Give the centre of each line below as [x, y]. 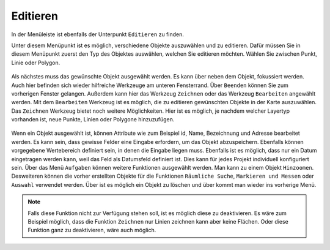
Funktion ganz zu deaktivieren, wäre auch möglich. [92, 230]
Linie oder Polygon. [36, 63]
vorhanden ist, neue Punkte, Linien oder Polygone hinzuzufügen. [93, 119]
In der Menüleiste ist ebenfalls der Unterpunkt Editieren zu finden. [98, 34]
